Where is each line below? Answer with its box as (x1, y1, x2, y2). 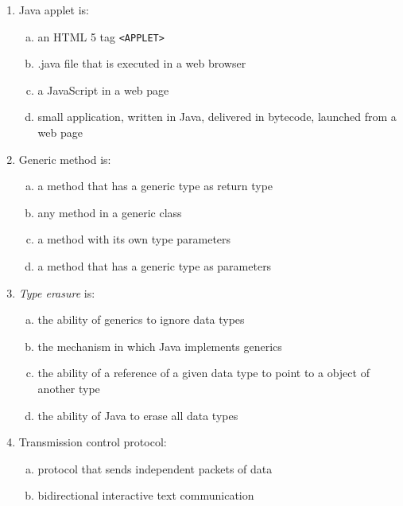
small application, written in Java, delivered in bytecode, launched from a (37, 108, 397, 125)
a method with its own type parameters (37, 231, 231, 247)
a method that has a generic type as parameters (37, 258, 272, 274)
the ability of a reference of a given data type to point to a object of (37, 364, 370, 381)
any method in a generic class (37, 204, 182, 220)
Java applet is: (18, 2, 89, 18)
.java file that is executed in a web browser (37, 55, 246, 72)
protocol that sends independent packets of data (37, 460, 273, 477)
